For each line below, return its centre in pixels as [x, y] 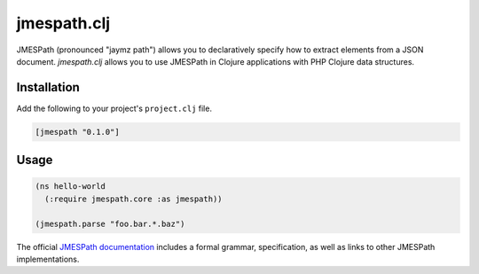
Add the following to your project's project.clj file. [114, 108]
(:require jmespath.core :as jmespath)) [133, 199]
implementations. [48, 259]
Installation [48, 87]
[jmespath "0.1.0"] [77, 132]
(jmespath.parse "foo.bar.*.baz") [110, 223]
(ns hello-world [71, 187]
